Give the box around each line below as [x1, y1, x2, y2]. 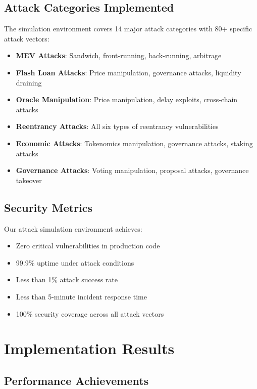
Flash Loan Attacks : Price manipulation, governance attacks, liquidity [16, 67, 241, 77]
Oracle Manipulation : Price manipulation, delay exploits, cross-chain [16, 94, 238, 105]
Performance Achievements [4, 372, 149, 388]
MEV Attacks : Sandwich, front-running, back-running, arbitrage [16, 50, 222, 61]
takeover [16, 175, 42, 185]
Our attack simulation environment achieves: [4, 223, 142, 234]
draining [16, 77, 42, 88]
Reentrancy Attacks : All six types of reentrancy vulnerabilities [16, 121, 219, 132]
